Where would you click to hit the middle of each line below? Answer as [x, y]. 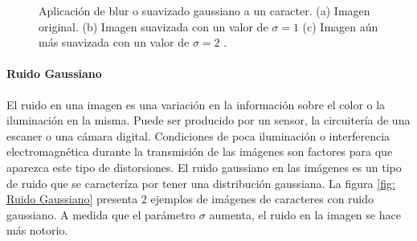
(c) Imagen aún [340, 26]
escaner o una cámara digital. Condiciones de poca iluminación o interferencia [198, 135]
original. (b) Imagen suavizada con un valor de [153, 26]
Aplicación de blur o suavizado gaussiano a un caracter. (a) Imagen [204, 10]
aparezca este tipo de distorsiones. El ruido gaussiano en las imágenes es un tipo [204, 167]
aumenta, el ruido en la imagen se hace [305, 214]
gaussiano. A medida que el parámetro [101, 214]
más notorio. [37, 230]
